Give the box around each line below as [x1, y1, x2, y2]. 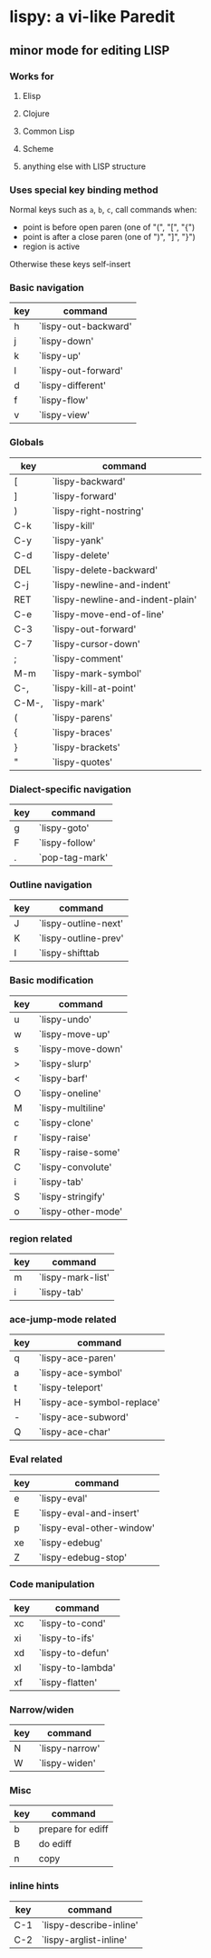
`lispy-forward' [52, 489, 118, 502]
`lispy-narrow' [38, 1743, 101, 1755]
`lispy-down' [38, 335, 94, 347]
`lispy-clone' [38, 1116, 93, 1129]
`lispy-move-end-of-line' [52, 607, 165, 620]
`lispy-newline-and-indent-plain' [52, 593, 197, 605]
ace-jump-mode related [9, 1313, 117, 1325]
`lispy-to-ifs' [38, 1632, 95, 1644]
